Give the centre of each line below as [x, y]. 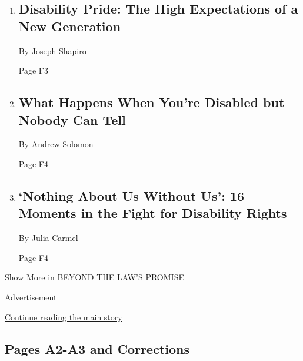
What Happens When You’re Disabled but [151, 102]
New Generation [70, 26]
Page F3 [33, 70]
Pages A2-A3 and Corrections [97, 348]
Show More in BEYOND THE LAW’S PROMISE [94, 277]
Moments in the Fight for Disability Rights [153, 213]
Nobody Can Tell [72, 119]
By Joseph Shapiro [52, 50]
